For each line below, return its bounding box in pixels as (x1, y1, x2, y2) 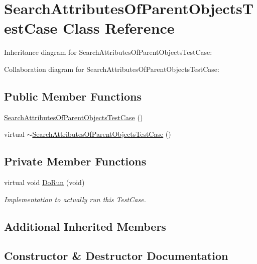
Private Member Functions (4, 153, 147, 169)
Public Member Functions (4, 88, 142, 104)
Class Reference (63, 18, 175, 38)
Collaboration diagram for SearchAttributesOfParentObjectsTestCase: (4, 63, 219, 74)
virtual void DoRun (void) (4, 177, 85, 188)
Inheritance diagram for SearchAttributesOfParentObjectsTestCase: (4, 47, 212, 57)
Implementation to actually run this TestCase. (4, 194, 146, 204)
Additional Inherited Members (4, 218, 166, 234)
